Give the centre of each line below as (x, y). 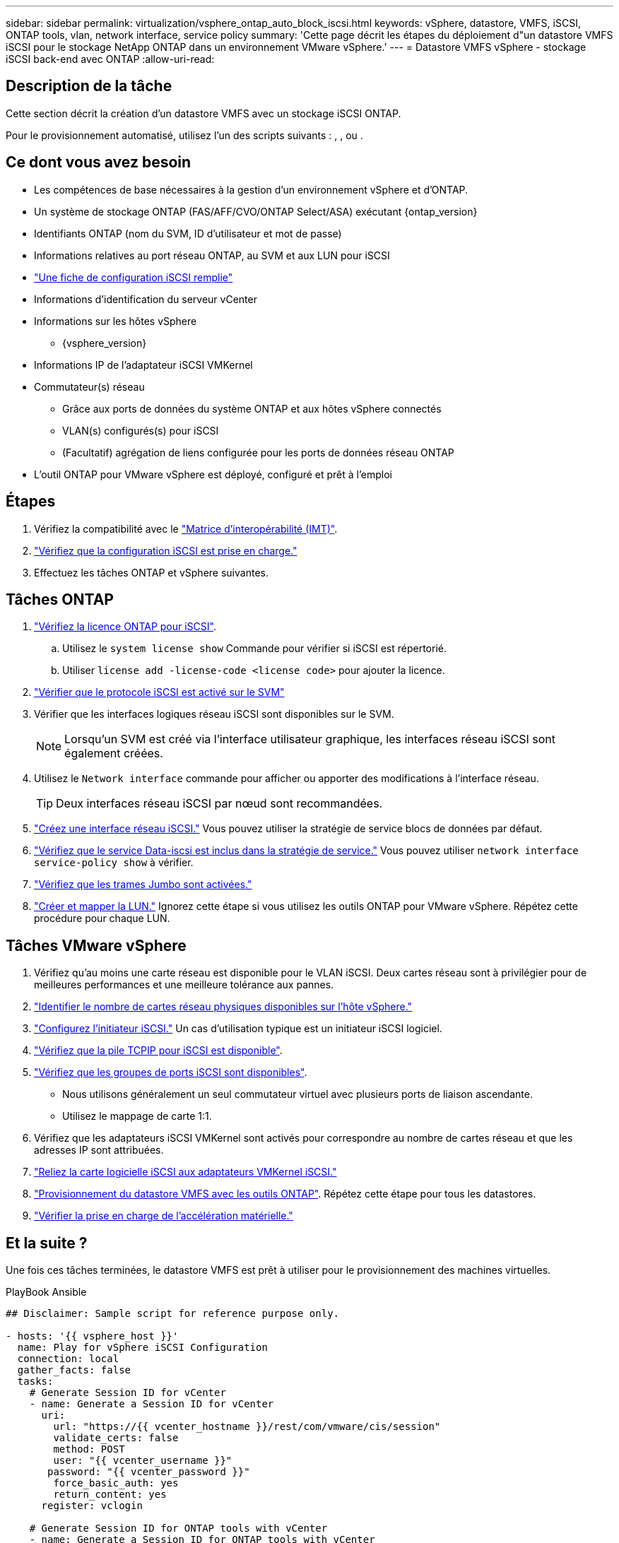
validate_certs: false (116, 1438)
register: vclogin (92, 1506)
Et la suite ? (47, 1243)
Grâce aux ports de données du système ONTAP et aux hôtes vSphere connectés (252, 408)
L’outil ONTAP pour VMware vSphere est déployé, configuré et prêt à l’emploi (213, 474)
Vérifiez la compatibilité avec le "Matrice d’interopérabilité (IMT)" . (186, 528)
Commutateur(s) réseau (89, 386)
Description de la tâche (89, 86)
